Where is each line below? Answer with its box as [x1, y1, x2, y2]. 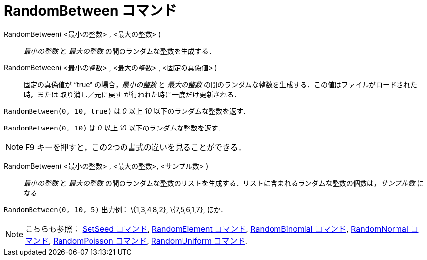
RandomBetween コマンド [4, 2, 177, 19]
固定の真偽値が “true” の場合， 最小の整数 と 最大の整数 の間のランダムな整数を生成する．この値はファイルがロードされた [24, 80, 417, 89]
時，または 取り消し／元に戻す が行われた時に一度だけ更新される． [24, 90, 241, 98]
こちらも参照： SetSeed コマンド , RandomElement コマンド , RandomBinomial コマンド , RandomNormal [25, 224, 408, 234]
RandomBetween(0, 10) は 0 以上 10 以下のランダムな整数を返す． [4, 123, 225, 132]
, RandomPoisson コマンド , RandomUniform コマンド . [49, 235, 248, 246]
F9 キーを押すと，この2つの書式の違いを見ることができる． [25, 142, 246, 152]
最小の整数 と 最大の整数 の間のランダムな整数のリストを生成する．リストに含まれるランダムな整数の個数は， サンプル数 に [24, 178, 424, 187]
